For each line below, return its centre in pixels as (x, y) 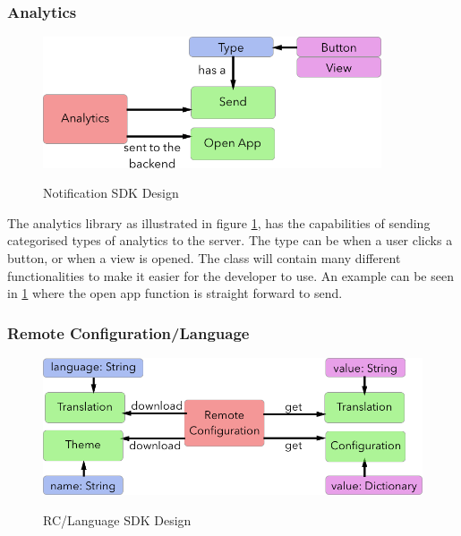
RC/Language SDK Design (117, 519)
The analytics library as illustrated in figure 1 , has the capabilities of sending (219, 222)
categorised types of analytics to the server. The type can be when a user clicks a (230, 240)
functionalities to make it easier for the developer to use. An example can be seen (230, 275)
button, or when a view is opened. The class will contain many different (204, 258)
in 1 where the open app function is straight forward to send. (175, 293)
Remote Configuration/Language (128, 332)
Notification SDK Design (111, 193)
